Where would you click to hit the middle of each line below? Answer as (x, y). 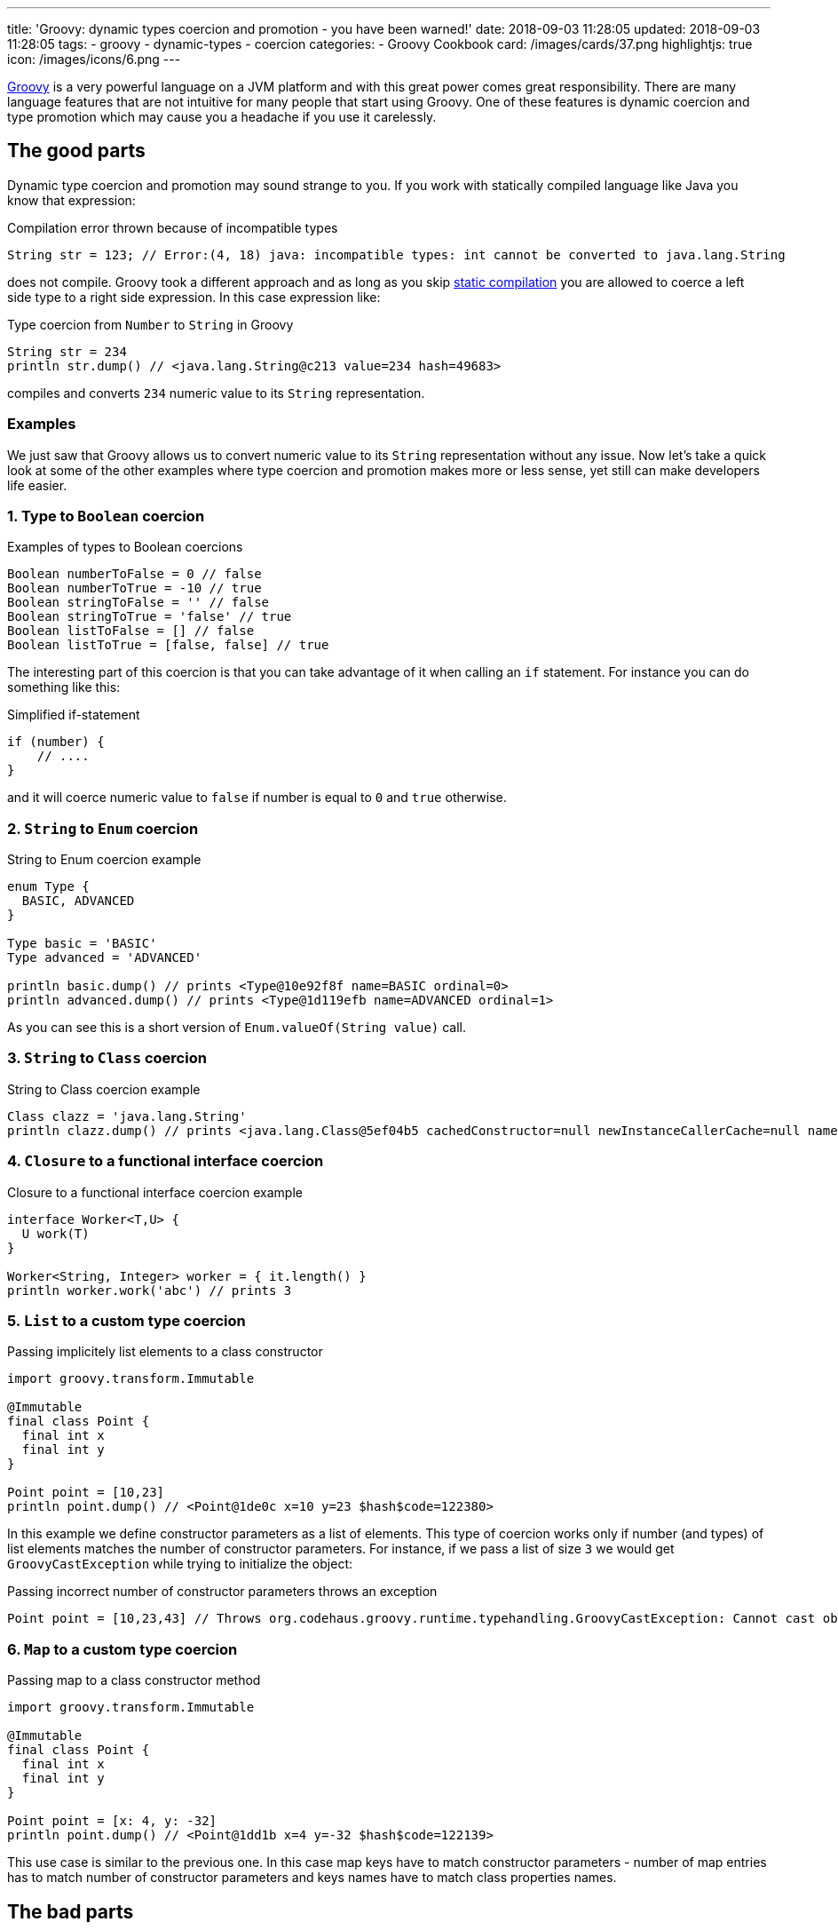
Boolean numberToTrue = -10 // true (134, 588)
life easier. (37, 485)
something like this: (64, 687)
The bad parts (71, 1911)
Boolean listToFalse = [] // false (131, 631)
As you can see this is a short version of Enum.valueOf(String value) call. (237, 1028)
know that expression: (71, 200)
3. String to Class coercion (107, 1058)
